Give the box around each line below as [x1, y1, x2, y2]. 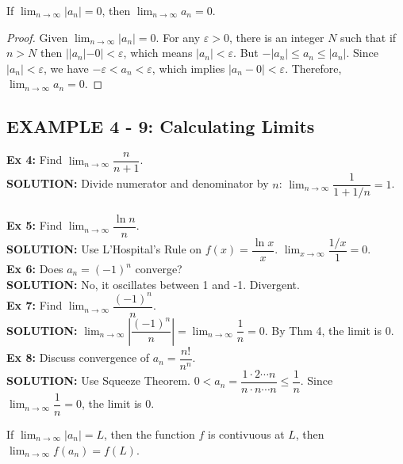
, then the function [104, 425, 195, 442]
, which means [123, 44, 193, 61]
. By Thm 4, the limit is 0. [264, 321, 394, 338]
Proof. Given [6, 29, 68, 45]
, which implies [152, 59, 225, 76]
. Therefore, [285, 59, 342, 76]
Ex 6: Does [6, 261, 63, 277]
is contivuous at [207, 425, 285, 442]
